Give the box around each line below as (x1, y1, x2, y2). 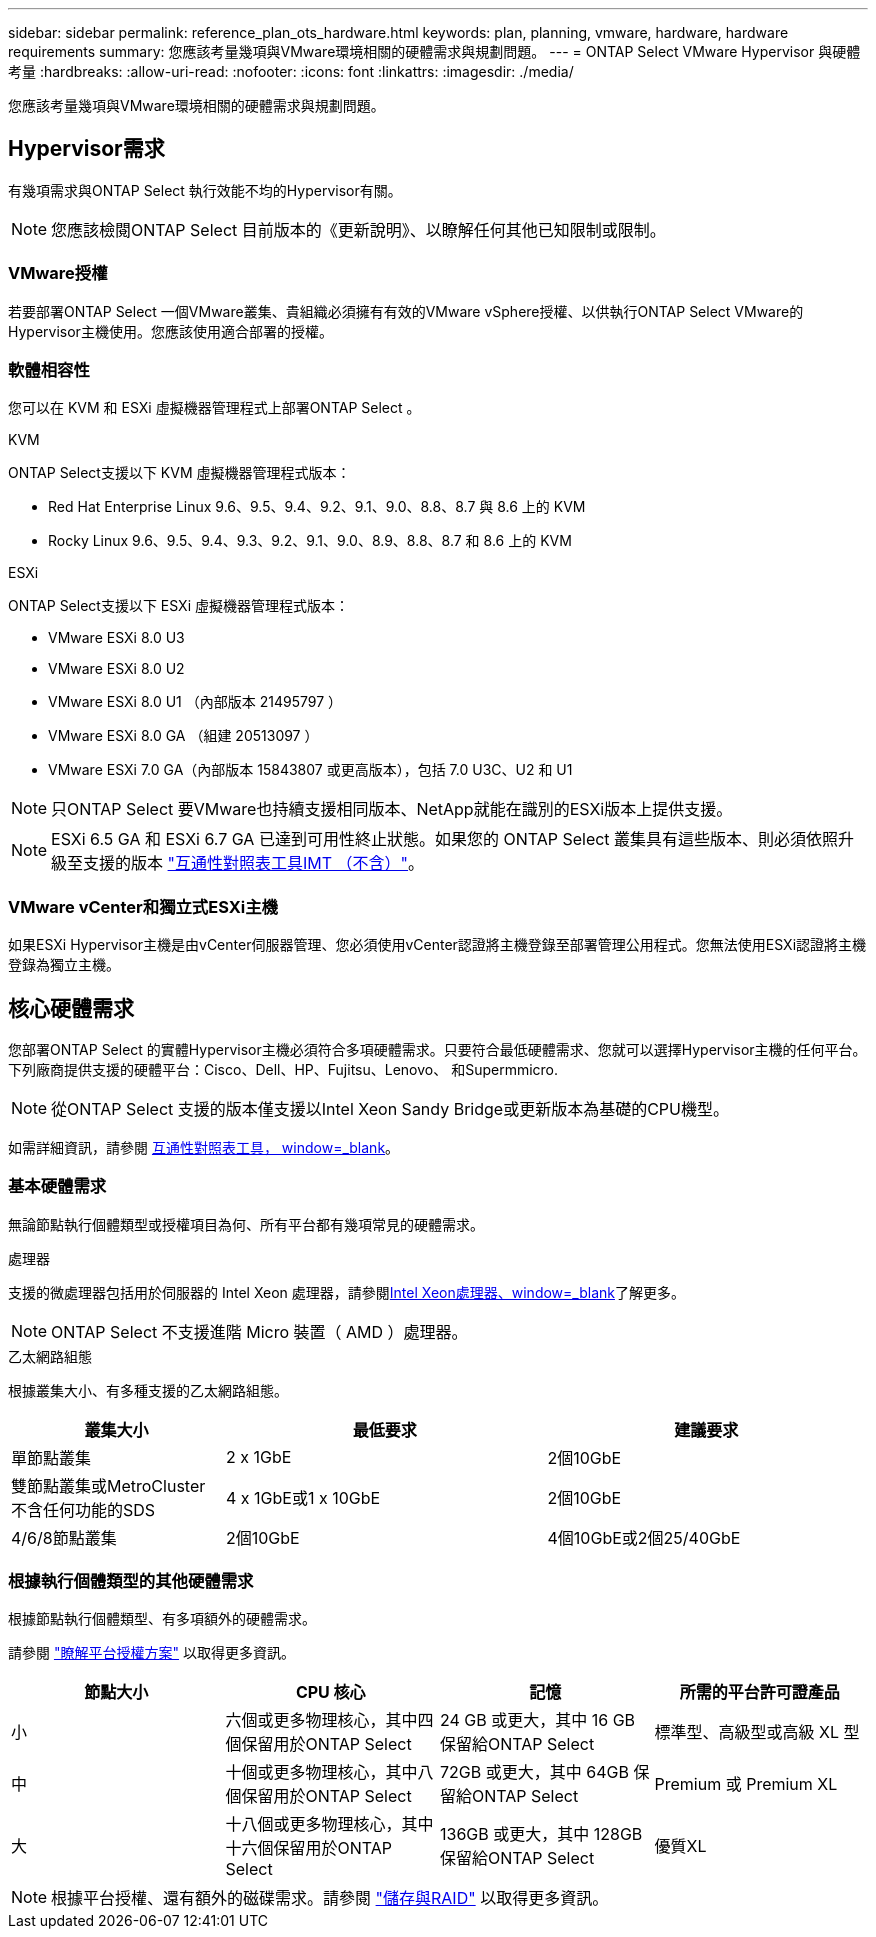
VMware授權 (8, 263, 108, 284)
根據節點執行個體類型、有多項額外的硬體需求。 (8, 1610, 316, 1628)
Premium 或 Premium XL (654, 1774, 838, 1795)
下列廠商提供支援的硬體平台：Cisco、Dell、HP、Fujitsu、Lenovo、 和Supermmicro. (8, 1060, 559, 1078)
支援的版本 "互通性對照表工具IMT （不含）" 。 (83, 853, 425, 874)
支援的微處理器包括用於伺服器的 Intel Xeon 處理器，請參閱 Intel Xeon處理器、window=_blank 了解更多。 (8, 1283, 685, 1301)
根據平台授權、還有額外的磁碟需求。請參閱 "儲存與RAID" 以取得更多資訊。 (51, 1888, 609, 1909)
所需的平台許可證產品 (679, 1682, 840, 1703)
